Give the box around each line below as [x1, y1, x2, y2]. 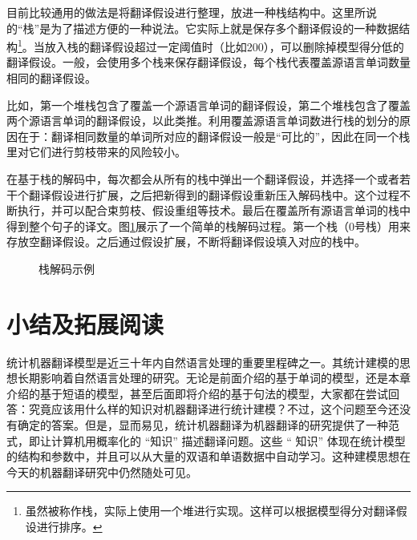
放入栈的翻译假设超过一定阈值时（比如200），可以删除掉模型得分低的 [44, 38, 404, 54]
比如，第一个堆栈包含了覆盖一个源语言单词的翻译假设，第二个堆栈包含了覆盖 [6, 96, 411, 113]
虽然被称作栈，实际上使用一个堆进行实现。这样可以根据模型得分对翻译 [25, 502, 396, 519]
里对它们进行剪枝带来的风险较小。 [6, 143, 186, 160]
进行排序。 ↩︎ [36, 518, 103, 535]
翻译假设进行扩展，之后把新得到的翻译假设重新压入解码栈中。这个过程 [28, 186, 399, 203]
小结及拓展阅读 [6, 307, 164, 340]
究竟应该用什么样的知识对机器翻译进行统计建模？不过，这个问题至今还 [28, 401, 399, 417]
